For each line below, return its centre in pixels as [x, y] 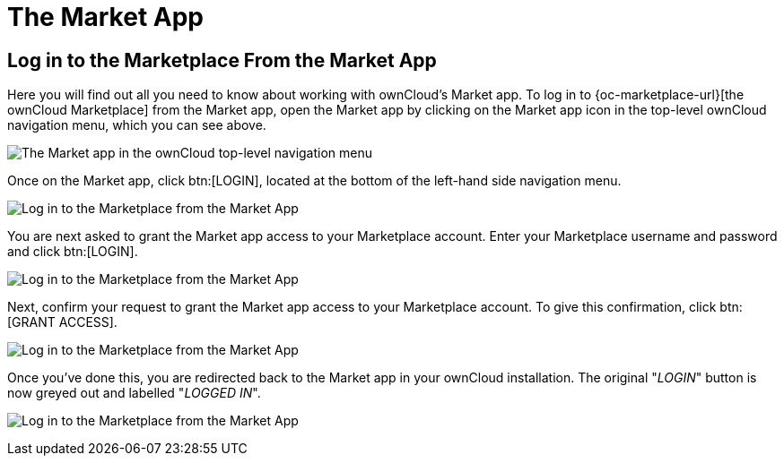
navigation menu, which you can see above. [137, 125]
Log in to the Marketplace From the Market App [222, 60]
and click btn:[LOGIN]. [73, 252]
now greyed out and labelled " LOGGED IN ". [134, 393]
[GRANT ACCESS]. [62, 322]
